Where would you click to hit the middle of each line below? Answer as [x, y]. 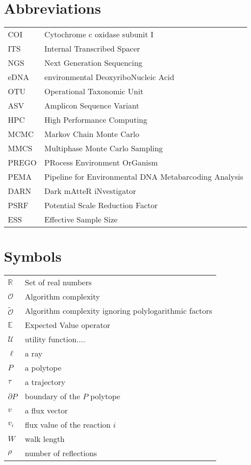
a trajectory [45, 382]
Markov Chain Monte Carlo [92, 134]
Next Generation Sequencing [93, 63]
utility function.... [55, 339]
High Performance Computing [96, 120]
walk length [45, 439]
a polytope [43, 368]
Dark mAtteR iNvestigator [90, 191]
